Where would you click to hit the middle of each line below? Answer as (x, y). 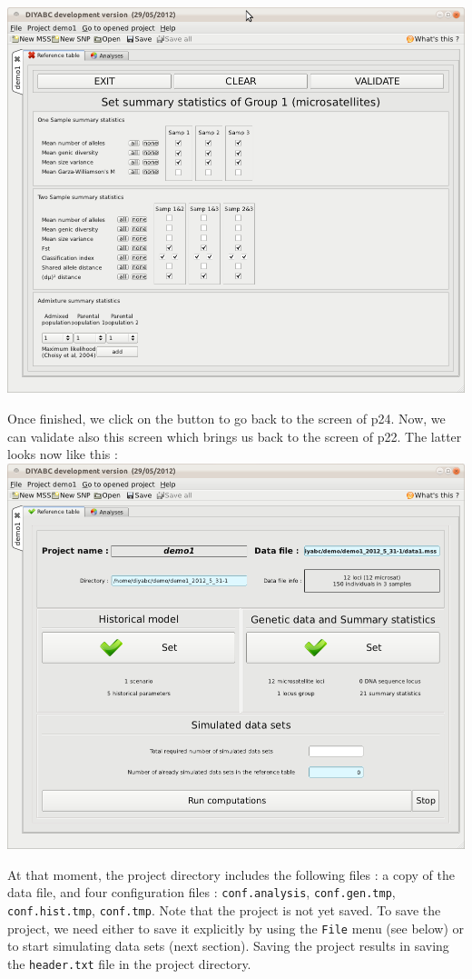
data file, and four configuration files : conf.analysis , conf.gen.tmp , (202, 892)
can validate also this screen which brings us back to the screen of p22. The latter (235, 436)
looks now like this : (63, 454)
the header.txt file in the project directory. (129, 963)
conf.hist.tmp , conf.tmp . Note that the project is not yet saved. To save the (224, 910)
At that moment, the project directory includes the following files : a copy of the (231, 874)
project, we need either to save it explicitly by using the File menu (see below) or (236, 928)
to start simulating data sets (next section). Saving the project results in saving (228, 946)
